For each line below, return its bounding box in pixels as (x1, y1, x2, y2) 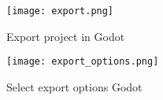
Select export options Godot (6, 78, 143, 94)
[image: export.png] (6, 6, 114, 17)
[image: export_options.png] (6, 56, 159, 68)
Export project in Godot (6, 28, 125, 44)
